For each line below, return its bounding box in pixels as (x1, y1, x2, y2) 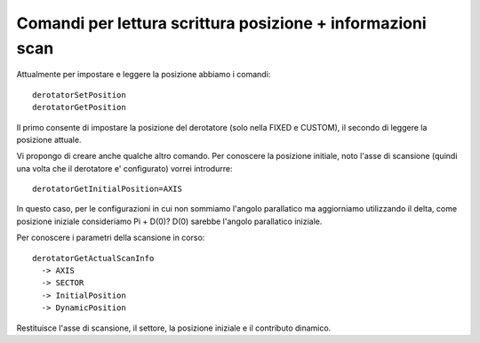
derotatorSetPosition (32, 90, 126, 100)
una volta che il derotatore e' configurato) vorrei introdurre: (16, 163, 233, 173)
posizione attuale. (16, 134, 82, 145)
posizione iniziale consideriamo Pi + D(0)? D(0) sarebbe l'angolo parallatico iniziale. (16, 216, 323, 227)
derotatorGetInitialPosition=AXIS (32, 184, 182, 195)
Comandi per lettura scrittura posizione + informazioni (16, 13, 427, 33)
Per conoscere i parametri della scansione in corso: (16, 232, 205, 243)
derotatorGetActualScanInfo (32, 253, 155, 263)
